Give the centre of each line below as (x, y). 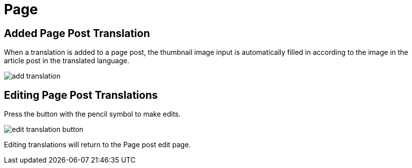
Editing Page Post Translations (81, 95)
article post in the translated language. (67, 61)
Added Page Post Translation (77, 33)
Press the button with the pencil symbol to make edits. (92, 114)
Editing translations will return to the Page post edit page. (98, 145)
